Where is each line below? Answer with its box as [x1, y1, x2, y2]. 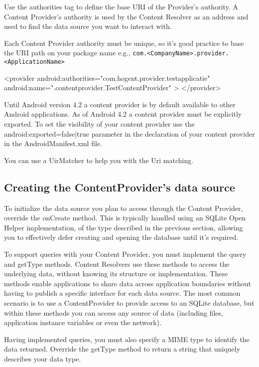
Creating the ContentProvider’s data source [4, 179, 235, 194]
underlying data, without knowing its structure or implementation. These [4, 268, 228, 279]
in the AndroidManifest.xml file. [4, 138, 102, 149]
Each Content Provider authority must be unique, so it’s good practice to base [4, 37, 244, 48]
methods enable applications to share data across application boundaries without [4, 278, 252, 288]
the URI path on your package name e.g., [4, 47, 130, 58]
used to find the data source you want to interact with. [4, 21, 172, 31]
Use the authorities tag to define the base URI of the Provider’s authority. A [4, 1, 238, 11]
